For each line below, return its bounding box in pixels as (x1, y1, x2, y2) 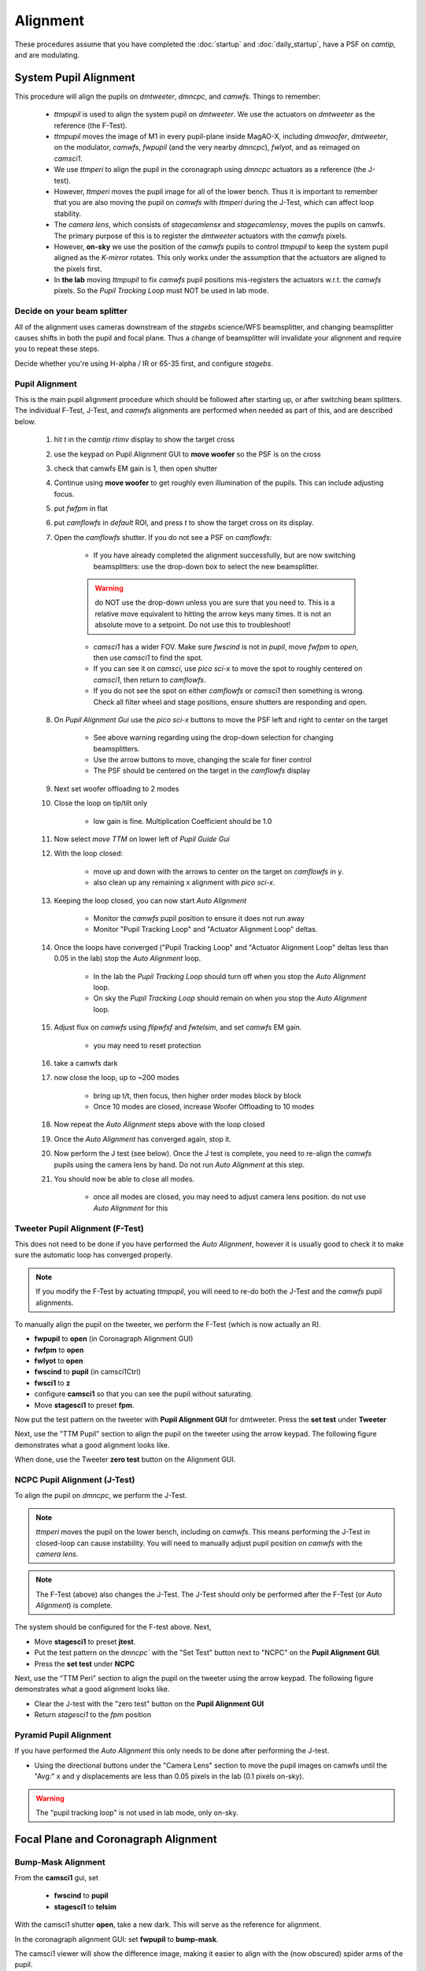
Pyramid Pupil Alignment (14, 1729, 112, 1740)
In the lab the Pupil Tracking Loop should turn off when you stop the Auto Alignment (93, 971, 366, 981)
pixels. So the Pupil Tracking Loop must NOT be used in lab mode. (54, 286, 269, 296)
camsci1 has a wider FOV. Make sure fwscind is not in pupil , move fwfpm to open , (93, 642, 359, 651)
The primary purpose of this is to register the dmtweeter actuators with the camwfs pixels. (54, 231, 348, 240)
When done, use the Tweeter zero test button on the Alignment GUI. (14, 1455, 236, 1464)
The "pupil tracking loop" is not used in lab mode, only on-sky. (35, 1808, 239, 1817)
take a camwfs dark (54, 1058, 118, 1067)
